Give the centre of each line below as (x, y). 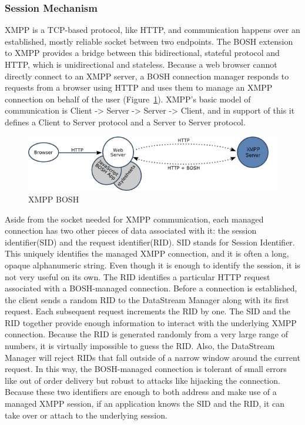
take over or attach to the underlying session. (86, 415)
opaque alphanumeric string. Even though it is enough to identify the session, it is (152, 265)
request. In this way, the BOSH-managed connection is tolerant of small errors (146, 369)
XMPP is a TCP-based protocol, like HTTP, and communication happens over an (152, 30)
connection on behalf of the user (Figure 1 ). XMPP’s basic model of (128, 99)
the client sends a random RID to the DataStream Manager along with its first (147, 299)
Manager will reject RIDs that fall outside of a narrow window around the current (152, 357)
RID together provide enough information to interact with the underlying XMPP (151, 322)
